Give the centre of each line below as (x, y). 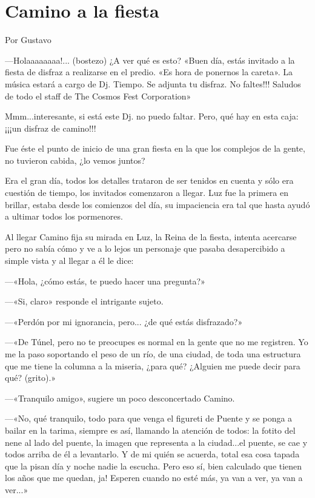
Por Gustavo (28, 40)
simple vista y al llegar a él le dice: (69, 261)
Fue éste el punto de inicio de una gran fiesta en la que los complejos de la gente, (155, 148)
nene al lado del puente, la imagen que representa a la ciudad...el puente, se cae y (156, 442)
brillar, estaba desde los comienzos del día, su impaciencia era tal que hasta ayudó (157, 204)
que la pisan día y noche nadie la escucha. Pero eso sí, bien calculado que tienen (154, 466)
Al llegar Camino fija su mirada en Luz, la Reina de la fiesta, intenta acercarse (151, 236)
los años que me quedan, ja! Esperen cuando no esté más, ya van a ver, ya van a (154, 478)
